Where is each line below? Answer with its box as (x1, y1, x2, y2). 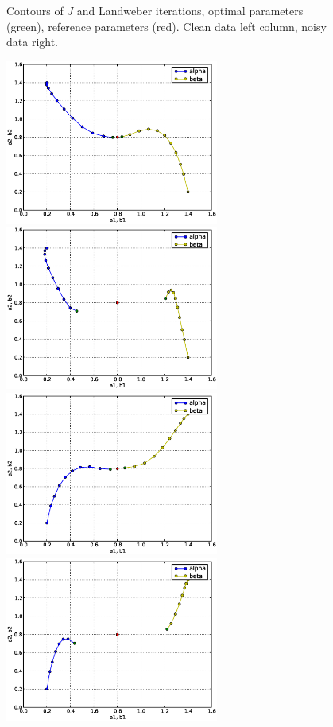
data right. (6, 33, 59, 50)
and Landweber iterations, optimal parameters (76, 2, 304, 18)
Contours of (6, 2, 64, 18)
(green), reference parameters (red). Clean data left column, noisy (6, 17, 327, 34)
